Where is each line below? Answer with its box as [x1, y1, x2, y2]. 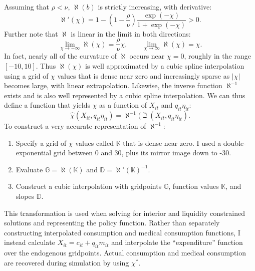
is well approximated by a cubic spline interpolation [85, 60, 244, 71]
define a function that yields [4, 100, 90, 110]
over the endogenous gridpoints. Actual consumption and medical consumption [4, 247, 246, 258]
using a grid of [4, 70, 49, 81]
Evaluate [16, 164, 43, 174]
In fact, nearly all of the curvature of [4, 51, 117, 61]
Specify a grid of [16, 137, 67, 148]
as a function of [99, 100, 147, 110]
